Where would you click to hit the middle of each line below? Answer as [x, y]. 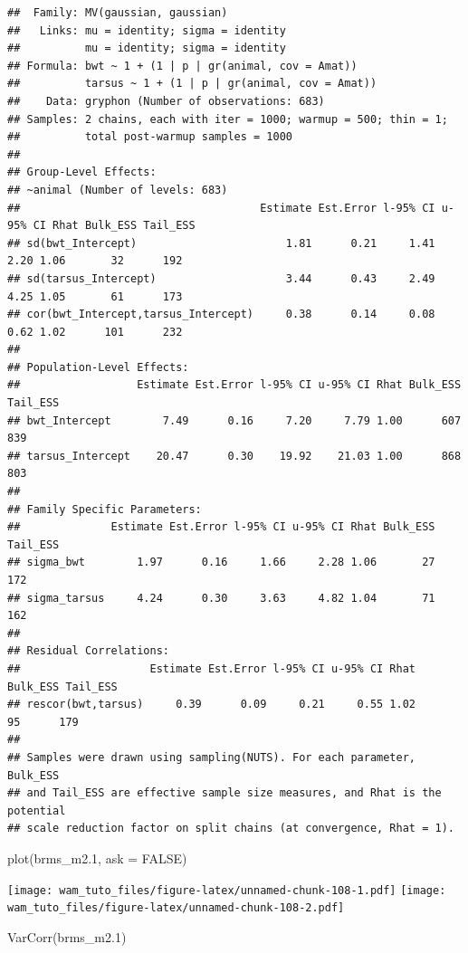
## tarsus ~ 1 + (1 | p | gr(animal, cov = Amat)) [192, 84]
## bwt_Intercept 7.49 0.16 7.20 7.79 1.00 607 [234, 420]
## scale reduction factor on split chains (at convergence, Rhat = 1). [231, 829]
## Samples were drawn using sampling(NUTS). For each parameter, [212, 757]
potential [37, 810]
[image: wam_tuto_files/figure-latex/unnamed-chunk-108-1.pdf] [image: [227, 890]
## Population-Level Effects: [98, 367]
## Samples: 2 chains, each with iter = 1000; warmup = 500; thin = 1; [228, 119]
